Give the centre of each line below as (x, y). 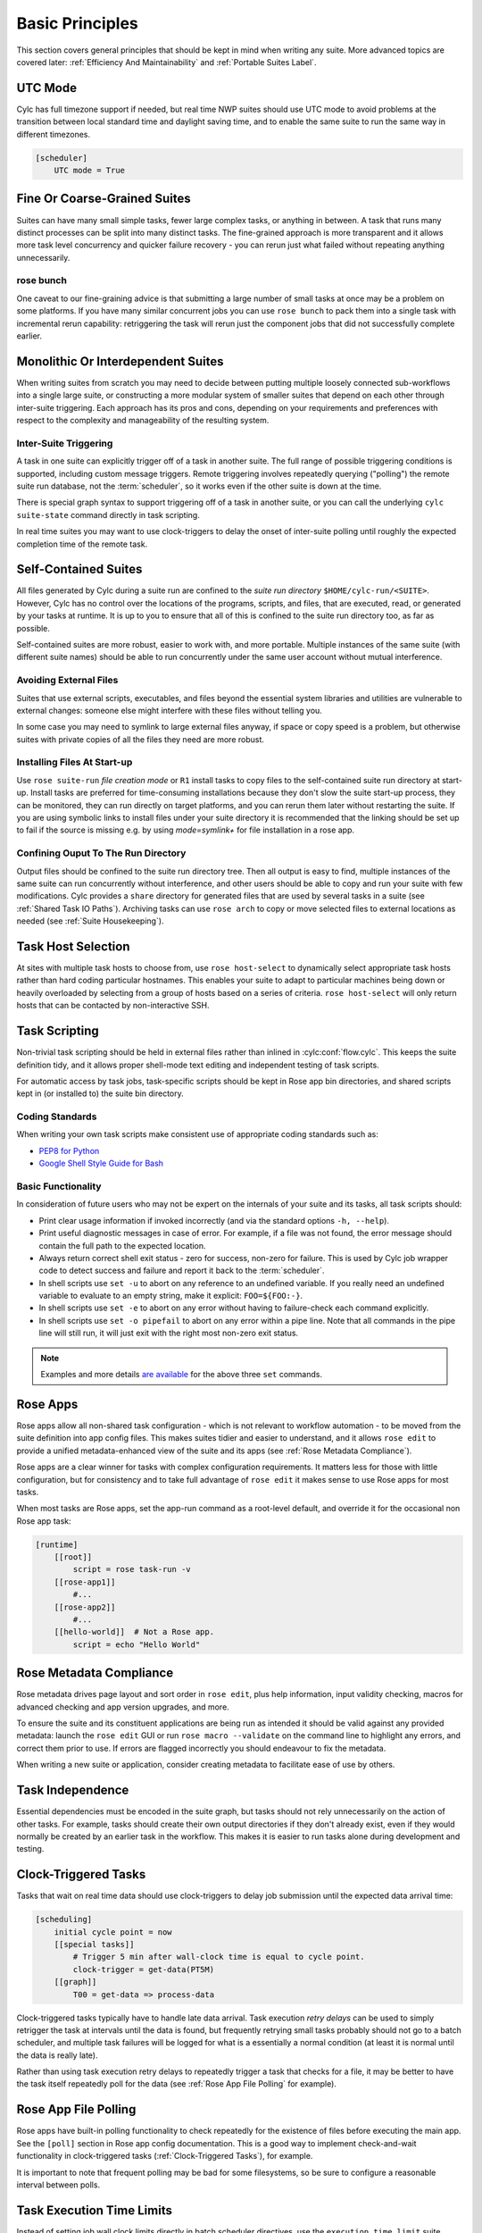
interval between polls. (58, 2185)
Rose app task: (44, 1521)
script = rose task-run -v (132, 1569)
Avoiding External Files (67, 681)
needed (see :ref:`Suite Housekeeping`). (90, 921)
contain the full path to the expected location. (122, 1245)
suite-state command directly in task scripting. (108, 514)
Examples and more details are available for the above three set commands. (182, 1375)
